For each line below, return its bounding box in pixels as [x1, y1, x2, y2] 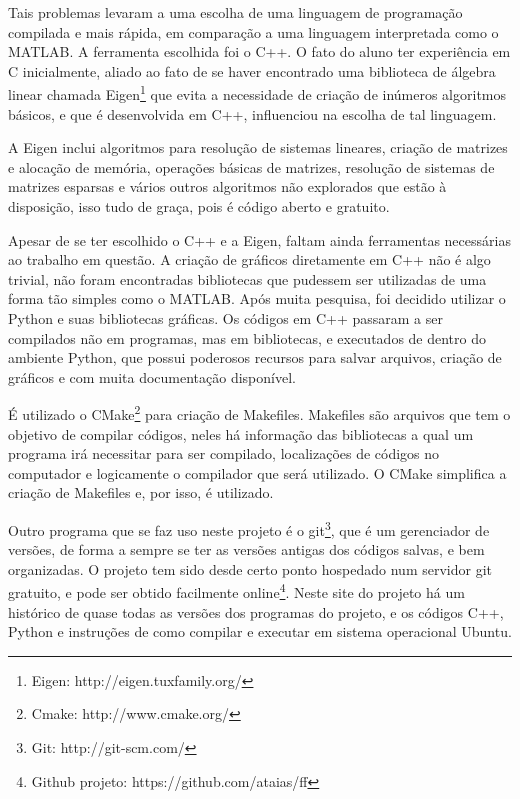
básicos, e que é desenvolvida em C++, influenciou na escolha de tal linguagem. [8, 103, 497, 124]
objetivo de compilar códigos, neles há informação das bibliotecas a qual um [8, 423, 474, 444]
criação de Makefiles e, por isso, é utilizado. [8, 482, 274, 503]
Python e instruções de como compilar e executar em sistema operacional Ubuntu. [8, 621, 512, 642]
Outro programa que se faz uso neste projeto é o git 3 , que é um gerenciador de [8, 516, 490, 540]
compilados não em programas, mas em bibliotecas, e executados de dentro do [8, 327, 487, 348]
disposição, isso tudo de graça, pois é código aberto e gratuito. [8, 196, 390, 216]
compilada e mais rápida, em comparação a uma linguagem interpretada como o [8, 21, 499, 42]
